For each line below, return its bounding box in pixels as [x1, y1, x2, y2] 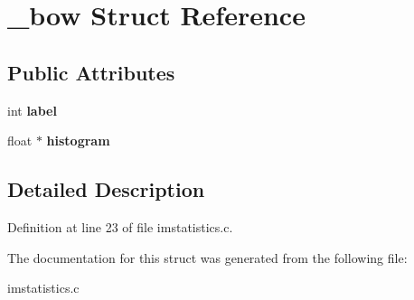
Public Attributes [7, 58, 175, 86]
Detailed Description [7, 175, 205, 203]
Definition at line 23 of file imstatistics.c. [7, 217, 233, 236]
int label [7, 100, 57, 119]
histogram [46, 131, 110, 150]
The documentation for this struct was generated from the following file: [7, 248, 408, 267]
